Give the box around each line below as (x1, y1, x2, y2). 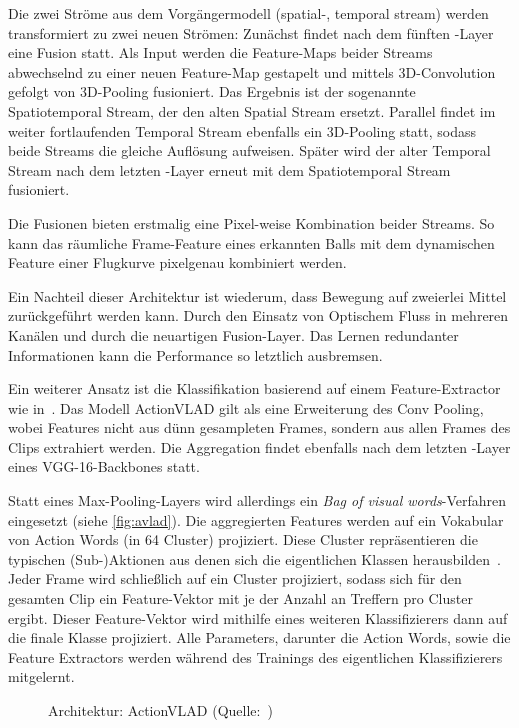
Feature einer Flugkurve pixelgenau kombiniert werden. (8, 252, 347, 273)
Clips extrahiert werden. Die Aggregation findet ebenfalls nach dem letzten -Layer (8, 436, 511, 457)
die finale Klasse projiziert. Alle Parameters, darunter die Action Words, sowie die (8, 627, 511, 648)
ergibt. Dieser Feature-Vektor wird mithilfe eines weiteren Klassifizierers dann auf (8, 607, 508, 628)
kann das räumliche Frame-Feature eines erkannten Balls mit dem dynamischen (8, 232, 495, 253)
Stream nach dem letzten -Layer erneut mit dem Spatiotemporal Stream (8, 159, 451, 180)
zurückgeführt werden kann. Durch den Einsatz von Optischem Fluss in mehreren (8, 305, 509, 326)
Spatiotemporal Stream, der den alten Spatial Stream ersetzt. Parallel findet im (8, 100, 496, 121)
